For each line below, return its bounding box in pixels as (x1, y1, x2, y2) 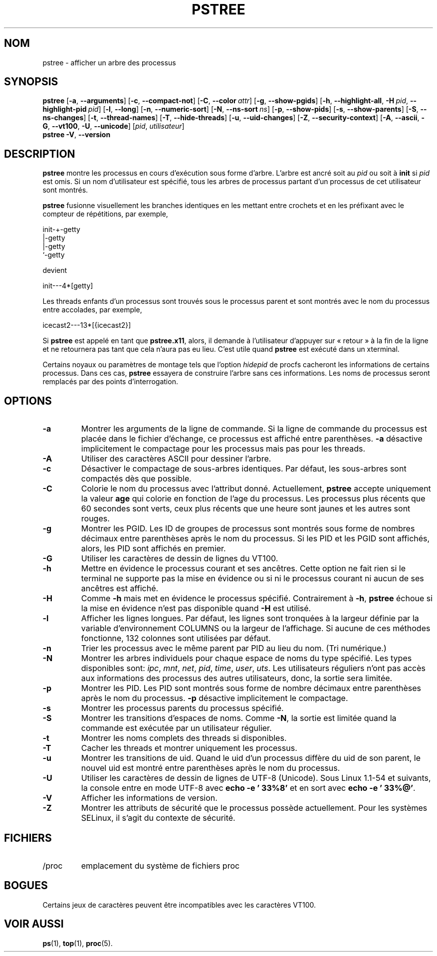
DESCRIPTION (4, 147, 75, 160)
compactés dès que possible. (81, 474, 192, 484)
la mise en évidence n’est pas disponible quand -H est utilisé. (81, 603, 311, 614)
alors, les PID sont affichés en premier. (81, 543, 226, 554)
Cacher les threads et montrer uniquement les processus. (81, 743, 297, 753)
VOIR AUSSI (4, 918, 64, 931)
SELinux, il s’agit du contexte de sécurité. (81, 813, 235, 823)
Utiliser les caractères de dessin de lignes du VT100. (81, 553, 278, 564)
